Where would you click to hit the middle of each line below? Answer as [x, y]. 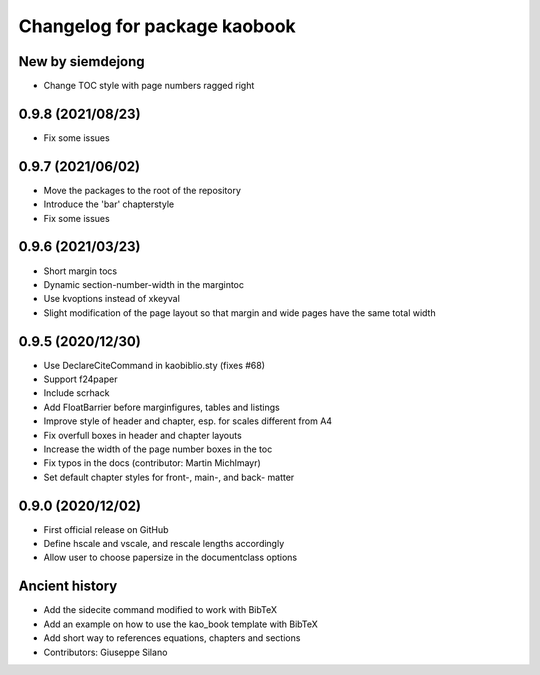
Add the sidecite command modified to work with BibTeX [160, 610]
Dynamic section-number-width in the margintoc [144, 284]
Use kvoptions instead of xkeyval [111, 299]
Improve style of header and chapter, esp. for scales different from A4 [188, 421]
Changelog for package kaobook [157, 26]
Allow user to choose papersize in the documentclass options [170, 557]
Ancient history [68, 586]
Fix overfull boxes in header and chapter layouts [142, 435]
